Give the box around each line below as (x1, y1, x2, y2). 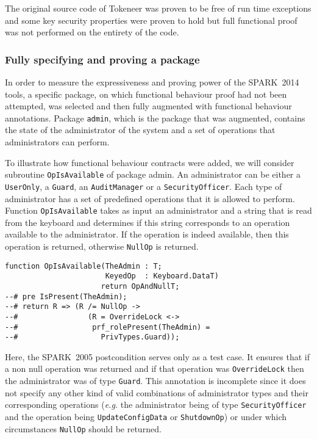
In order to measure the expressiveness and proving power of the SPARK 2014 (5, 76, 299, 88)
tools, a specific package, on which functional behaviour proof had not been (5, 87, 287, 100)
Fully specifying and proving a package (5, 51, 200, 67)
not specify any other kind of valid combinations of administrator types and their (5, 386, 308, 399)
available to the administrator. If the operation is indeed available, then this (5, 228, 289, 241)
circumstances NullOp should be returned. (5, 422, 162, 435)
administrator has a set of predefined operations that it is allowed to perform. (5, 192, 295, 205)
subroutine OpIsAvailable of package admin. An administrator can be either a (5, 168, 301, 181)
